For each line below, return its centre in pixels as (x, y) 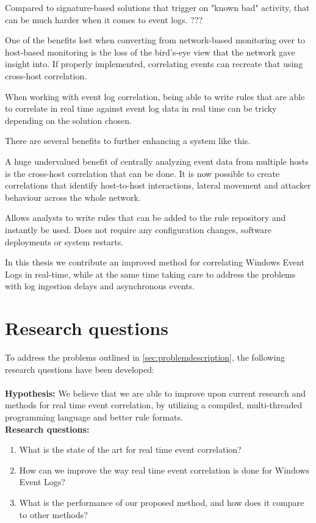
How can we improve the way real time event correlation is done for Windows (164, 470)
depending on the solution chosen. (68, 120)
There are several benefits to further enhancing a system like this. (128, 141)
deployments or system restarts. (64, 241)
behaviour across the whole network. (73, 197)
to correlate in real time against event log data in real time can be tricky (141, 108)
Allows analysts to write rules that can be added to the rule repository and (145, 218)
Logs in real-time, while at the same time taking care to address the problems (150, 274)
